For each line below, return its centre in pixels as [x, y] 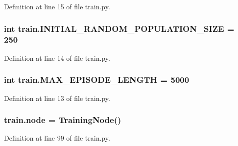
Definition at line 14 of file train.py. [57, 58]
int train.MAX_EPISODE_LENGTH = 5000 [97, 80]
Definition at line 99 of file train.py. [57, 138]
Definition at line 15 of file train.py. [57, 6]
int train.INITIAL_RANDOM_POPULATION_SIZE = [119, 28]
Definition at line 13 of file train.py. [57, 98]
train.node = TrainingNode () [63, 120]
